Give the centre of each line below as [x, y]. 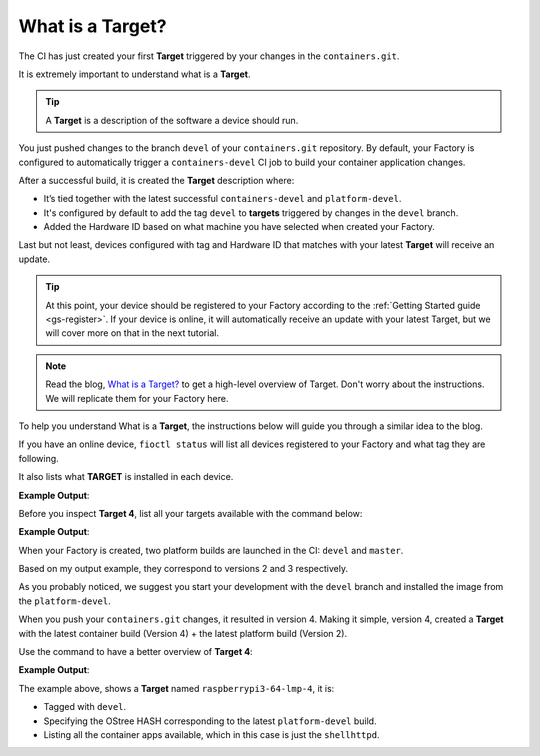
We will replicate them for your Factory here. [137, 398]
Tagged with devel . [85, 707]
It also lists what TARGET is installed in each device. [126, 477]
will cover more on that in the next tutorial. [132, 333]
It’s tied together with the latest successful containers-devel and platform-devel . [222, 199]
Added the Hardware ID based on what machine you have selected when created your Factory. [239, 227]
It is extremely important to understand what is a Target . [134, 74]
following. [38, 458]
